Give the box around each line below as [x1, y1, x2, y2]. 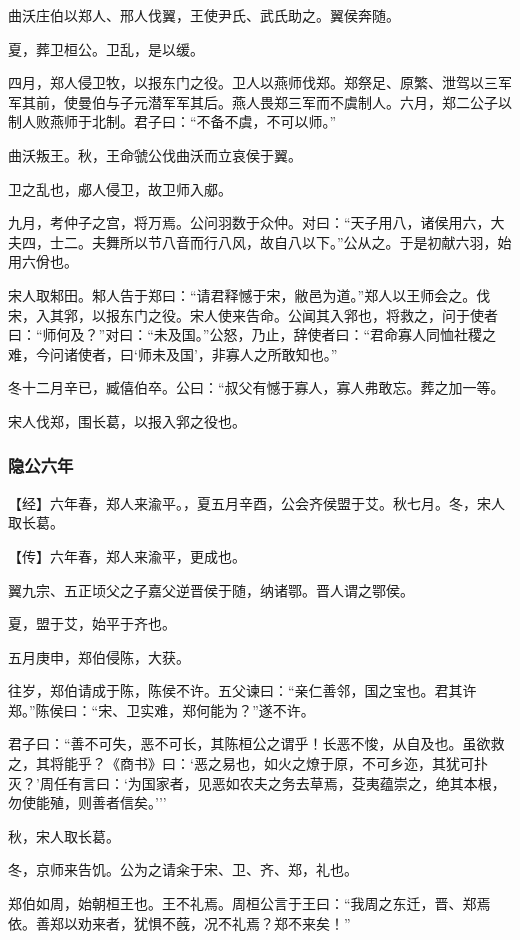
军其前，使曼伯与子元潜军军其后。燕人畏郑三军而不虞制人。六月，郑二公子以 [8, 91, 512, 112]
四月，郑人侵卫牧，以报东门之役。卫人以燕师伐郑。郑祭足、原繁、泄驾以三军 [8, 72, 512, 93]
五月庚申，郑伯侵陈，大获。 [8, 646, 190, 667]
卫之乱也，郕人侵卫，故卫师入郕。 [8, 178, 232, 199]
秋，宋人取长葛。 [8, 825, 120, 846]
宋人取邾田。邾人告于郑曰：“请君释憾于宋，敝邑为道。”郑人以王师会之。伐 [8, 284, 491, 305]
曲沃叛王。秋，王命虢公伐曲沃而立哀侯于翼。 [8, 144, 302, 165]
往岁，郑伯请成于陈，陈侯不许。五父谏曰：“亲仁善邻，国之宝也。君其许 [8, 680, 477, 701]
